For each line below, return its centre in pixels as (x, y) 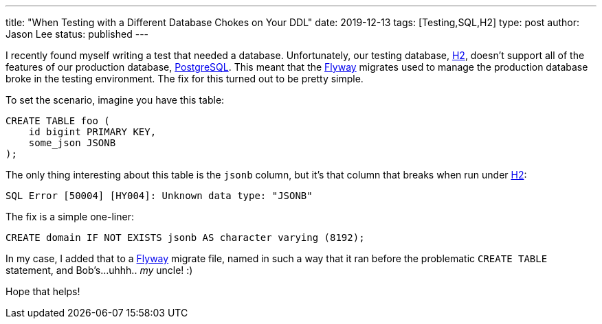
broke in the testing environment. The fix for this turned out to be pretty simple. (185, 79)
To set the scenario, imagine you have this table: (115, 100)
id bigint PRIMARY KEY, (92, 132)
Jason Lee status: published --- (77, 34)
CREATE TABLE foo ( (58, 121)
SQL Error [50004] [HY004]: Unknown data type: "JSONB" (159, 196)
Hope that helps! (43, 291)
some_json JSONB (72, 143)
